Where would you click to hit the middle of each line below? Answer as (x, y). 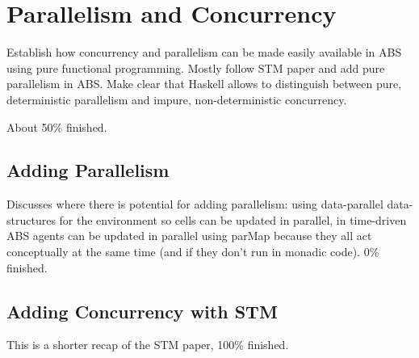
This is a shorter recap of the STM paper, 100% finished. (148, 345)
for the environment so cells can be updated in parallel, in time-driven (233, 219)
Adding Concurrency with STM (142, 311)
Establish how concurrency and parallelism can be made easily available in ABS (204, 52)
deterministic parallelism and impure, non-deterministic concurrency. (177, 99)
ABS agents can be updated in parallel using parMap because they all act (189, 236)
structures (31, 219)
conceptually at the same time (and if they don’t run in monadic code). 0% (193, 252)
